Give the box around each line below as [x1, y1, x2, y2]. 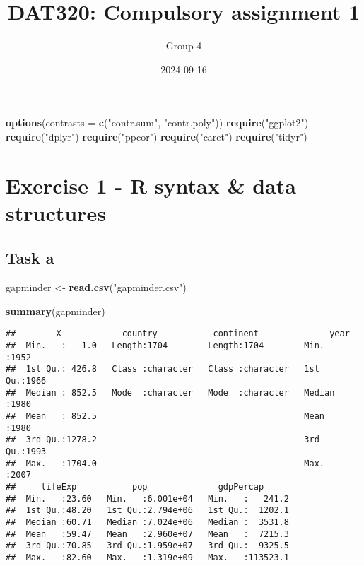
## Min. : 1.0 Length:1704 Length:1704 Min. [6, 341, 325, 351]
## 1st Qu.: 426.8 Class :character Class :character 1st [6, 364, 319, 375]
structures [6, 198, 106, 227]
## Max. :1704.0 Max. [6, 458, 325, 468]
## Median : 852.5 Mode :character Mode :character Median [6, 387, 335, 398]
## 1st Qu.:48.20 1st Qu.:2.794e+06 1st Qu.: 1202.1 [6, 505, 289, 516]
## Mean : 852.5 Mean [6, 411, 325, 422]
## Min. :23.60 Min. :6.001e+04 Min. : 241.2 [6, 493, 289, 504]
